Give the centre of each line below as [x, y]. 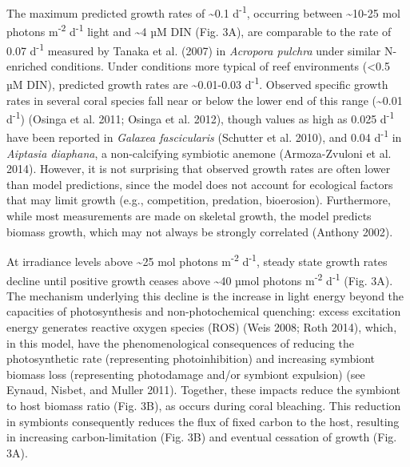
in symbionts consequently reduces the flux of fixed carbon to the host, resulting [203, 421]
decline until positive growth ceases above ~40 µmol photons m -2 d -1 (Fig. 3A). [200, 279]
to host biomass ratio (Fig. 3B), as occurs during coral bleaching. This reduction [204, 405]
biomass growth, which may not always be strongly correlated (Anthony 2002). [200, 231]
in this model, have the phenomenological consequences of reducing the [181, 342]
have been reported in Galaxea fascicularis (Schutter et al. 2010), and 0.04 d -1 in [204, 136]
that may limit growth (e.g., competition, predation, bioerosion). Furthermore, [199, 200]
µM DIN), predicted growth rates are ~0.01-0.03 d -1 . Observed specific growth [197, 83]
